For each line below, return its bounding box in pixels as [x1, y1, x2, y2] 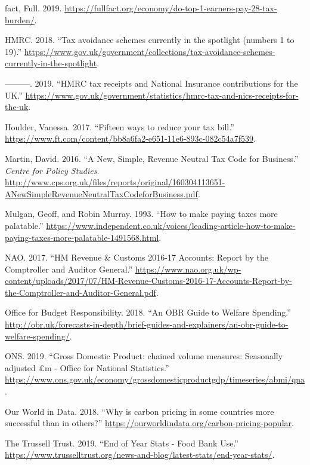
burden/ [5, 13, 35, 26]
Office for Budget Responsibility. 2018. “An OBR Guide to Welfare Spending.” [5, 306, 291, 319]
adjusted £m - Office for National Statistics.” [5, 361, 169, 374]
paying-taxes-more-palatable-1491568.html [5, 231, 159, 243]
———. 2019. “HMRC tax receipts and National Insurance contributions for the [5, 77, 298, 89]
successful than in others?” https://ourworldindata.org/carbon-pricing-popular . [5, 417, 294, 429]
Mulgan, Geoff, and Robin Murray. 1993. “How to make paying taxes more [5, 207, 278, 220]
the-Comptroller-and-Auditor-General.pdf [5, 286, 156, 298]
